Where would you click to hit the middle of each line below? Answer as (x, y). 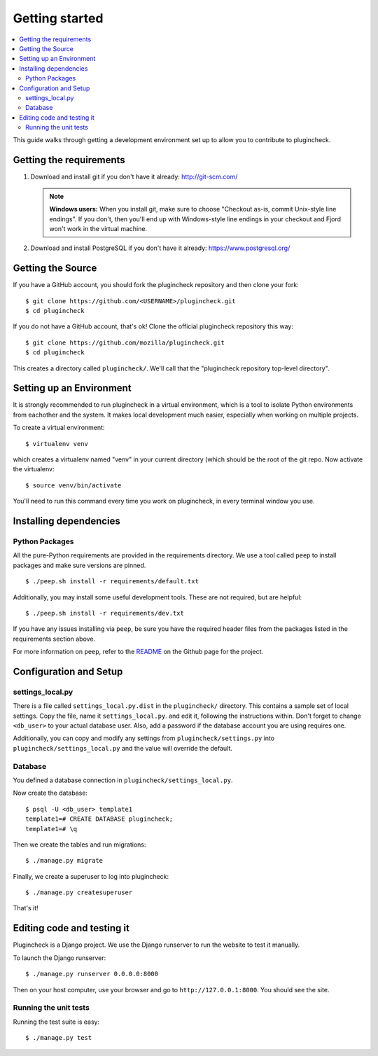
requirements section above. (54, 639)
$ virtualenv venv (57, 444)
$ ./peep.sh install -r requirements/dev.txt (105, 613)
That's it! (26, 908)
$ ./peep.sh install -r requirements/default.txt (112, 582)
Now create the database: (50, 793)
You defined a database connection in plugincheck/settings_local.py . (123, 780)
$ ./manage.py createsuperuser (79, 892)
